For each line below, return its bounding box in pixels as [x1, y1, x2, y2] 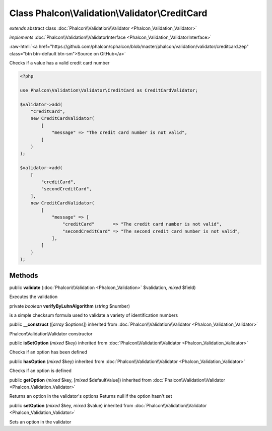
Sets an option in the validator [9, 418, 72, 425]
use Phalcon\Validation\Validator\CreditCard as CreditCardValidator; [20, 87, 198, 93]
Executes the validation [9, 294, 58, 300]
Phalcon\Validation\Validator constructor [9, 330, 93, 337]
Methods [9, 271, 38, 279]
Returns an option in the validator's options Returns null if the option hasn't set [9, 393, 172, 399]
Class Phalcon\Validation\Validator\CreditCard [9, 8, 208, 19]
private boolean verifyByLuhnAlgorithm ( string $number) [9, 303, 130, 309]
